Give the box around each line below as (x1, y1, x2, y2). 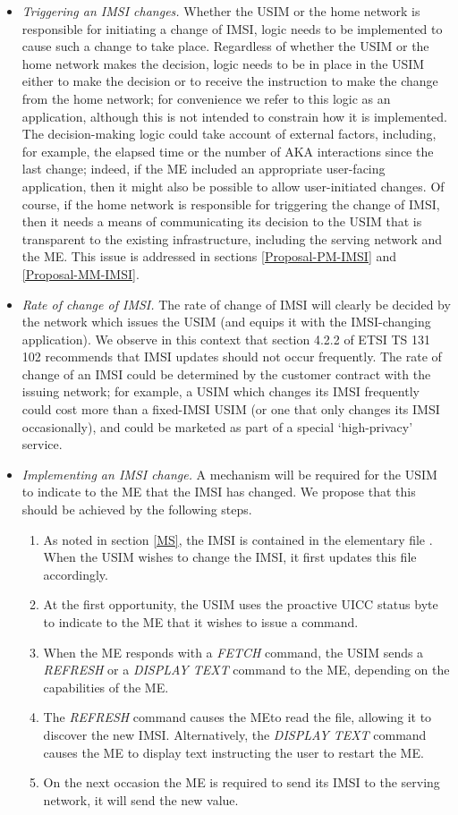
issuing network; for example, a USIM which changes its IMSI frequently (21, 382, 420, 401)
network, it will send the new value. (43, 790, 239, 809)
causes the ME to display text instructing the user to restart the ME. (43, 743, 424, 761)
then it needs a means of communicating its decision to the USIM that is (21, 212, 422, 231)
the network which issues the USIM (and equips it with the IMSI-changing (21, 312, 431, 331)
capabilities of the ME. (43, 677, 169, 696)
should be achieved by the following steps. (21, 500, 252, 519)
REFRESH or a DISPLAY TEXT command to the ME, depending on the (43, 660, 450, 679)
